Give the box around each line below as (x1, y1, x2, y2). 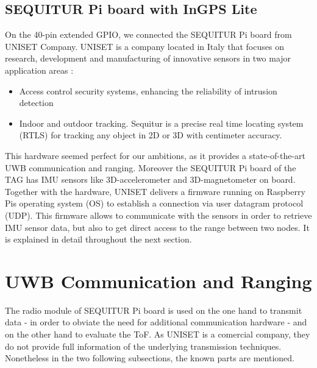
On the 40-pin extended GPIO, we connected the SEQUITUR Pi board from (5, 28, 292, 41)
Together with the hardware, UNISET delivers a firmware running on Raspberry (5, 185, 305, 197)
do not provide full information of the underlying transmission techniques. (5, 339, 282, 352)
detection (19, 96, 54, 109)
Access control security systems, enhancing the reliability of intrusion (19, 84, 277, 97)
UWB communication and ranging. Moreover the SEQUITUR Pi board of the (5, 161, 296, 174)
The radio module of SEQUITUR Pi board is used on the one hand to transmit (5, 303, 302, 316)
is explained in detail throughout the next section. (5, 233, 192, 246)
